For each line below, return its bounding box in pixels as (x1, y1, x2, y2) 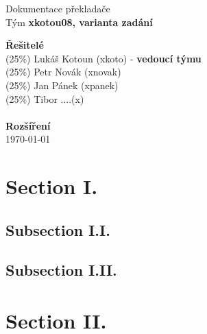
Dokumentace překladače (5, 1, 110, 15)
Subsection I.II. (5, 259, 117, 281)
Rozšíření (5, 118, 51, 132)
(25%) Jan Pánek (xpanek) (5, 77, 119, 92)
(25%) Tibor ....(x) (5, 91, 84, 106)
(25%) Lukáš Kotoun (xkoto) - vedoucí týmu (5, 51, 202, 65)
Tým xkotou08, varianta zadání (5, 14, 153, 29)
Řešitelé (5, 38, 44, 52)
